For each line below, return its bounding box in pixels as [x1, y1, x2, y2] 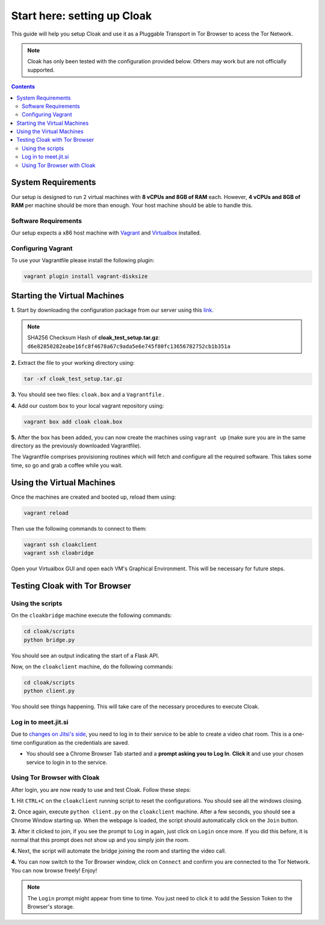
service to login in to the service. [26, 759, 108, 766]
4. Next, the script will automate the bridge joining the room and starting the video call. [11, 847, 227, 854]
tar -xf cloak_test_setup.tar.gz [23, 376, 123, 382]
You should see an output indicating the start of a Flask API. [11, 652, 159, 659]
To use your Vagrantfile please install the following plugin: [11, 257, 155, 264]
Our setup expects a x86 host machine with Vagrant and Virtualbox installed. [11, 229, 202, 236]
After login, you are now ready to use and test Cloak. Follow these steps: [11, 786, 191, 793]
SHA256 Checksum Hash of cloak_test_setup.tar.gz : [27, 334, 161, 341]
